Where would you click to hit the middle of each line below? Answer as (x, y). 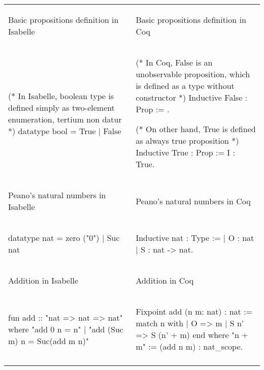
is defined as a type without (185, 86)
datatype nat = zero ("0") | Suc (64, 238)
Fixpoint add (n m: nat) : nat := (194, 311)
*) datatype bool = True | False (65, 131)
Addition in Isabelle (43, 280)
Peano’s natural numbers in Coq (193, 201)
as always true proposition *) (187, 141)
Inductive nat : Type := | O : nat (195, 238)
